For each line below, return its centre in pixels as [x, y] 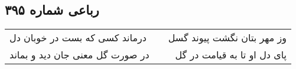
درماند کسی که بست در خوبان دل [78, 38]
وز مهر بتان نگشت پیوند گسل [227, 38]
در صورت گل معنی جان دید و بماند [79, 55]
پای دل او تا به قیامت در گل [231, 55]
